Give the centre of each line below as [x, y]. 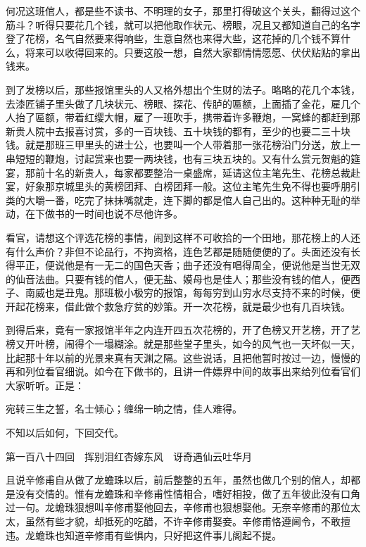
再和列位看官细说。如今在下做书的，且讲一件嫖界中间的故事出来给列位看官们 [183, 371]
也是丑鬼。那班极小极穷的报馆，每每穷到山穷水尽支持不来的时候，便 [202, 293]
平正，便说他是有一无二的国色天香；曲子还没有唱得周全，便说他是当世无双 [188, 265]
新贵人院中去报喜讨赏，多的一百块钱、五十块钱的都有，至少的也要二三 [168, 131]
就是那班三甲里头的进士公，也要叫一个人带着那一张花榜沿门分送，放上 [188, 145]
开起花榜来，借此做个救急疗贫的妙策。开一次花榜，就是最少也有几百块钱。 [178, 306]
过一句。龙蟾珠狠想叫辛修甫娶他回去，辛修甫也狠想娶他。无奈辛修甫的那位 [178, 507]
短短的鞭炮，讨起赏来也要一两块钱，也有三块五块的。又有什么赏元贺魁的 [183, 158]
